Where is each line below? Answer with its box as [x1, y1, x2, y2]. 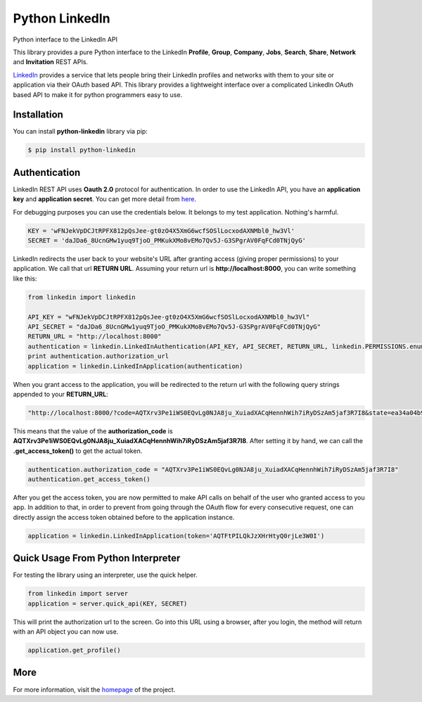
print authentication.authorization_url [27, 352, 169, 360]
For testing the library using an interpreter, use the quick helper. [13, 570, 198, 580]
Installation [13, 109, 63, 121]
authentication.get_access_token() [27, 476, 151, 483]
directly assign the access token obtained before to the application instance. [13, 513, 235, 521]
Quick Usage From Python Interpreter [13, 552, 181, 564]
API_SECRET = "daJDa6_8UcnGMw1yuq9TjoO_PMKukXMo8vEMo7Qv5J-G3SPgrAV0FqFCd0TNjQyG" [27, 322, 321, 331]
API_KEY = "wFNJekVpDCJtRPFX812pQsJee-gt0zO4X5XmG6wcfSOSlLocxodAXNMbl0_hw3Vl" [27, 313, 310, 321]
